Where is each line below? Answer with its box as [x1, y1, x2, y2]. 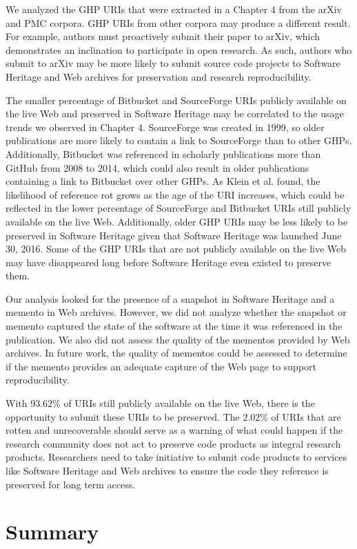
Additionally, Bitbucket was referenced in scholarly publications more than [6, 146, 321, 161]
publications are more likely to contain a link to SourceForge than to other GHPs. [6, 133, 352, 148]
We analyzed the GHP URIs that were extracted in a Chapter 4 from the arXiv [6, 2, 343, 16]
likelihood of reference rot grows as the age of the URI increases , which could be [6, 187, 345, 201]
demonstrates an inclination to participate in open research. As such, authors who [6, 42, 352, 57]
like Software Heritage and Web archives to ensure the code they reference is [6, 463, 329, 477]
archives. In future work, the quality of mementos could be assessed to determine [6, 346, 347, 360]
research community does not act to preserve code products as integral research [6, 436, 341, 450]
